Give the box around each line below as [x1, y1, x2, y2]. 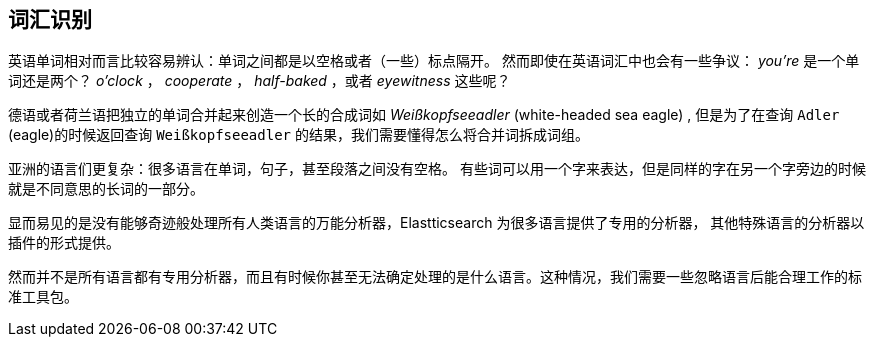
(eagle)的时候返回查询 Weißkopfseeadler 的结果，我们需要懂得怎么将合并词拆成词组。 [8, 126, 589, 144]
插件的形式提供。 [8, 234, 120, 252]
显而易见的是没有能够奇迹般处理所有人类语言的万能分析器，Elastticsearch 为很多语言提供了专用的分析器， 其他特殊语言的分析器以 [8, 214, 865, 232]
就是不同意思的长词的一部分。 [8, 180, 204, 198]
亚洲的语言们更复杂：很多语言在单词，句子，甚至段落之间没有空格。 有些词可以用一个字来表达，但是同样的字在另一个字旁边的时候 [8, 160, 866, 178]
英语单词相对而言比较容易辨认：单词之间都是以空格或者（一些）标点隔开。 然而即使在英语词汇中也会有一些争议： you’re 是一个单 [8, 52, 860, 70]
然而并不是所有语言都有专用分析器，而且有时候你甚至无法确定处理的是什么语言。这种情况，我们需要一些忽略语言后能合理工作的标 [8, 268, 862, 286]
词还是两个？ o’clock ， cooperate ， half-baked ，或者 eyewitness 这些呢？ [8, 72, 511, 90]
